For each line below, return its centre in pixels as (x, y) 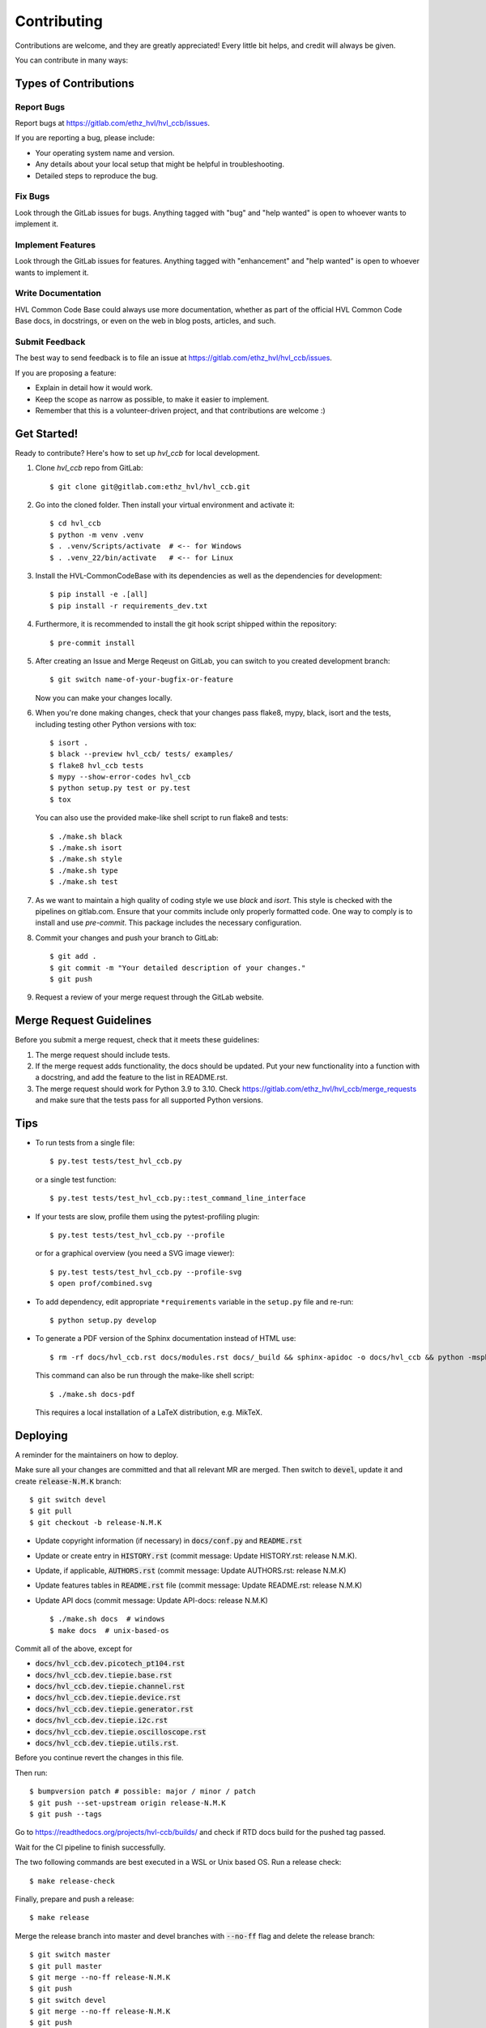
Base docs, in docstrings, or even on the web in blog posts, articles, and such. (145, 321)
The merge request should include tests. (102, 1055)
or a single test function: (76, 1179)
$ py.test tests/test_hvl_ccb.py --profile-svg (146, 1272)
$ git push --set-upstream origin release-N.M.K (128, 1802)
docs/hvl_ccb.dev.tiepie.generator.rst (114, 1709)
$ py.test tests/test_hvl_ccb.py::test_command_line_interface (178, 1198)
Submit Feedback (50, 342)
